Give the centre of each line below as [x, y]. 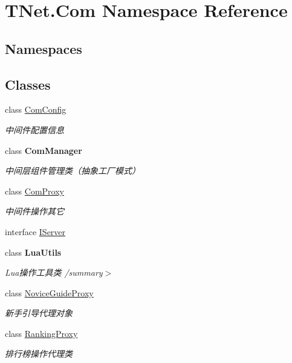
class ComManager [44, 150]
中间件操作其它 [34, 211]
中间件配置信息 [34, 129]
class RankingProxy [41, 333]
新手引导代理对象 [39, 313]
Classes [28, 84]
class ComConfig [36, 109]
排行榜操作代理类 [39, 354]
